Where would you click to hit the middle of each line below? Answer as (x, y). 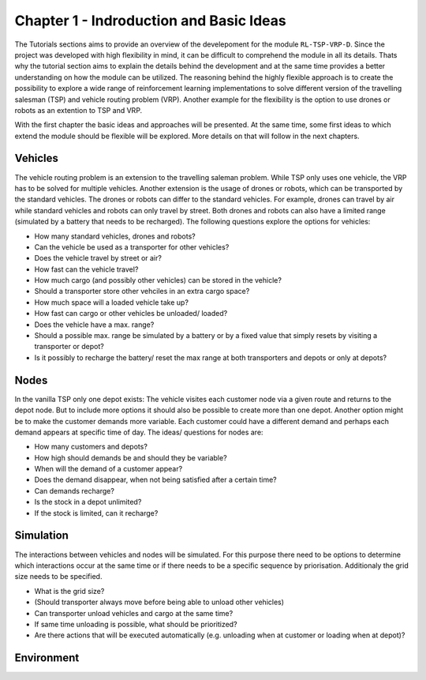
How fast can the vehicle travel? (86, 269)
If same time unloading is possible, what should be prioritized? (136, 624)
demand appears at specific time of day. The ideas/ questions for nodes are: (139, 432)
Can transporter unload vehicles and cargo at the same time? (134, 613)
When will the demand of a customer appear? (108, 469)
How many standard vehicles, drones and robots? (115, 236)
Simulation (41, 536)
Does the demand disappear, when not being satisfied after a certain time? (156, 480)
